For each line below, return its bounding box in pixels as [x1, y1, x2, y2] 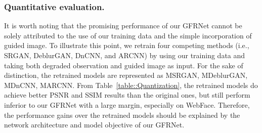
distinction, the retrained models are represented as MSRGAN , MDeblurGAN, [4, 70, 248, 80]
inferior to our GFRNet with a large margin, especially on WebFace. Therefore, [4, 99, 250, 110]
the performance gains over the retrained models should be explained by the [4, 109, 240, 120]
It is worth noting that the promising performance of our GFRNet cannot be [4, 20, 242, 31]
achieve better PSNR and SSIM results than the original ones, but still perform [4, 90, 250, 100]
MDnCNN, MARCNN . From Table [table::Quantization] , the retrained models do [4, 79, 258, 90]
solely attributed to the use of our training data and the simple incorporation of [4, 30, 252, 40]
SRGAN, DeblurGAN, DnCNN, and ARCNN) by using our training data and [4, 50, 245, 60]
